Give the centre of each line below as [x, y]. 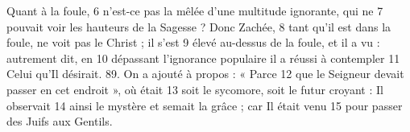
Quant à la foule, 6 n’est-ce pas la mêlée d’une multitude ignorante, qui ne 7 [195, 10]
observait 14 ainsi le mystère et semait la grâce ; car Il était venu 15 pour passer [205, 105]
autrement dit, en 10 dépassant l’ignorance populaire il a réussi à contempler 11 [203, 58]
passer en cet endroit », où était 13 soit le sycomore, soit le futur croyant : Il [195, 89]
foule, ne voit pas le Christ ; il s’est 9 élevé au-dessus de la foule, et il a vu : [193, 42]
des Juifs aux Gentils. [60, 121]
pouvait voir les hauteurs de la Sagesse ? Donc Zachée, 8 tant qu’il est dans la [199, 26]
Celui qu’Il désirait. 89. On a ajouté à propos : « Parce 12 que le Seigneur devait [205, 74]
